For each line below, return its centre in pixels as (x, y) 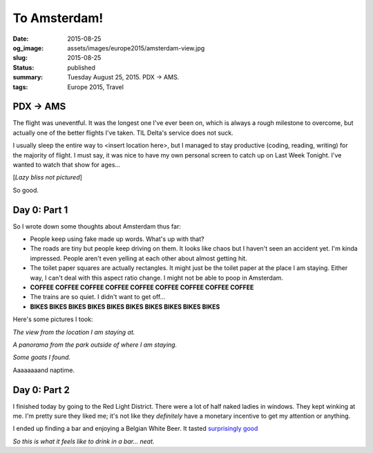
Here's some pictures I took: (53, 319)
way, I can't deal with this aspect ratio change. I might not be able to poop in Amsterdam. (156, 278)
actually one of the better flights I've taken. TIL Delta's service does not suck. (123, 133)
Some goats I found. (42, 357)
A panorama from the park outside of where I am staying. (95, 345)
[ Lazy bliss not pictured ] (48, 177)
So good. (26, 190)
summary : (28, 77)
